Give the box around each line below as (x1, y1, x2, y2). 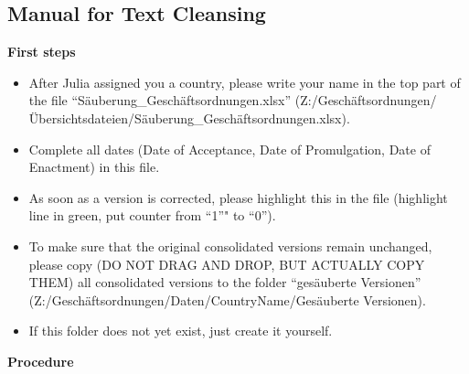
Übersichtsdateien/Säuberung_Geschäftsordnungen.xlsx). (28, 108, 350, 127)
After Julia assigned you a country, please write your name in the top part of (28, 72, 461, 91)
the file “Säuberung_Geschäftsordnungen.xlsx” (28, 91, 292, 110)
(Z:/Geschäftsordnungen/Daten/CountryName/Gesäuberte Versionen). (28, 290, 426, 309)
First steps (7, 42, 76, 61)
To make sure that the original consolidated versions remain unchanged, (28, 236, 432, 255)
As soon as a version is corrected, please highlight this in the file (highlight (28, 187, 448, 207)
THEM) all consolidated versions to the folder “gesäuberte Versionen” (28, 272, 421, 292)
